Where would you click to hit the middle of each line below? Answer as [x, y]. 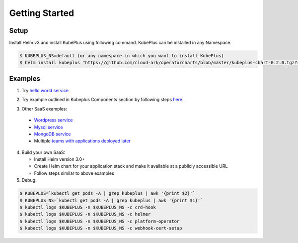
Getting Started [42, 13]
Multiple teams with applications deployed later [82, 141]
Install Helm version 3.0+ [60, 159]
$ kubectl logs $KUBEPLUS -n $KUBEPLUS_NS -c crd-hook [88, 207]
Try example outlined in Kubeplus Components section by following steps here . [103, 100]
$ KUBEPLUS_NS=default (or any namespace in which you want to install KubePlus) [122, 56]
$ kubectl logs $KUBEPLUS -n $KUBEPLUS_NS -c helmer [85, 214]
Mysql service [48, 127]
